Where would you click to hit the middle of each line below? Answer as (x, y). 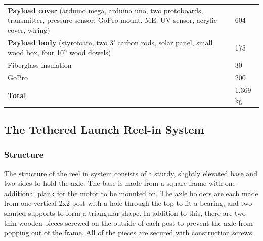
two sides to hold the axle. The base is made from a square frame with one (120, 183)
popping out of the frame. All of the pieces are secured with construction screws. (129, 233)
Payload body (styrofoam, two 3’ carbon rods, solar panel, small (110, 42)
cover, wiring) (29, 30)
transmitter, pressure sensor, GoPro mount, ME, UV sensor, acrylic (112, 20)
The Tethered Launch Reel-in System (104, 129)
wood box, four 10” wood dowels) (59, 52)
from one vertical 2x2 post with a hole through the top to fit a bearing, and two (128, 203)
